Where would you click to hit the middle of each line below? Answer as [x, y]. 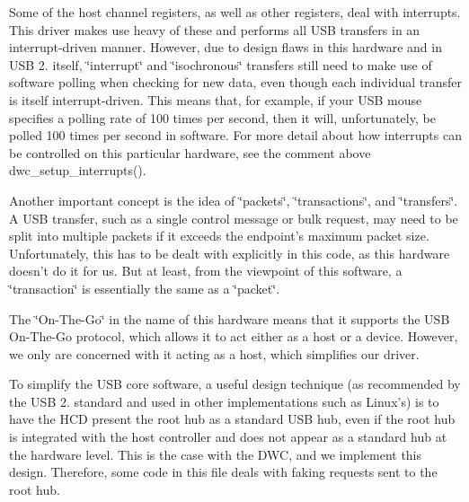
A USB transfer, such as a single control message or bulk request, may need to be [234, 218]
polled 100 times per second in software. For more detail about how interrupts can [235, 135]
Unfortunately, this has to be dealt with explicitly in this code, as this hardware [230, 253]
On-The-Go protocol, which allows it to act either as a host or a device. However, [234, 336]
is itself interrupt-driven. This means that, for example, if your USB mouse [216, 99]
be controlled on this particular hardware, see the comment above [190, 152]
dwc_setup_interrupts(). [78, 170]
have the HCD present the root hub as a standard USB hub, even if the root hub [232, 419]
